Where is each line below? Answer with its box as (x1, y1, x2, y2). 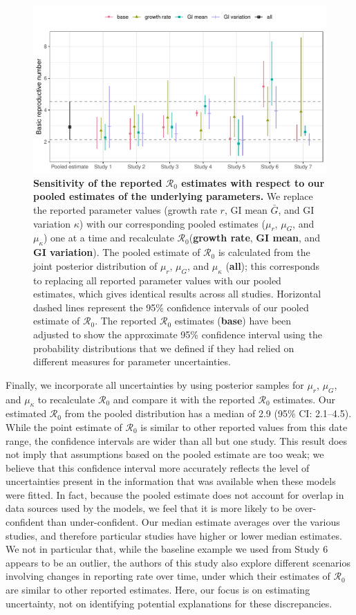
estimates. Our (273, 392, 335, 406)
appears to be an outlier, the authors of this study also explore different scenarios (6, 555, 350, 569)
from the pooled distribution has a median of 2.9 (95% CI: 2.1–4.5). (64, 406, 352, 421)
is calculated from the (218, 245, 310, 259)
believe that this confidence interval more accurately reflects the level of (6, 460, 310, 475)
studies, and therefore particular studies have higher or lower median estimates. (6, 528, 342, 542)
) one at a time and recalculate (43, 230, 174, 245)
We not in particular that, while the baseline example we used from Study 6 (6, 542, 328, 556)
